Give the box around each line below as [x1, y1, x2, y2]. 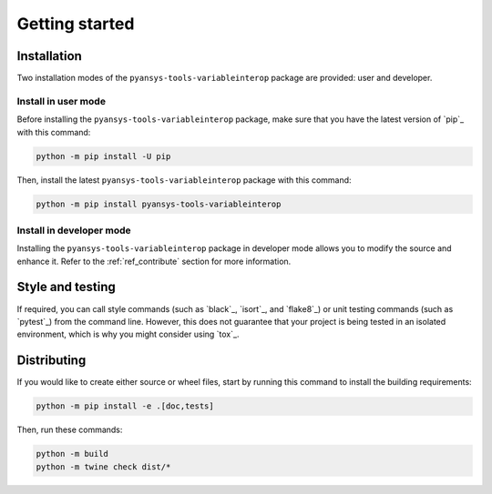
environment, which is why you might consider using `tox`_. [16, 328, 240, 340]
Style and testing [16, 279, 116, 295]
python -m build [36, 449, 109, 459]
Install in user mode [16, 95, 107, 107]
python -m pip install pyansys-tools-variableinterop [36, 198, 282, 209]
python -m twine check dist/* [36, 461, 171, 472]
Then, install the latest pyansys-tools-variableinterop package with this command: [16, 174, 352, 186]
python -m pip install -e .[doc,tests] [36, 401, 214, 411]
